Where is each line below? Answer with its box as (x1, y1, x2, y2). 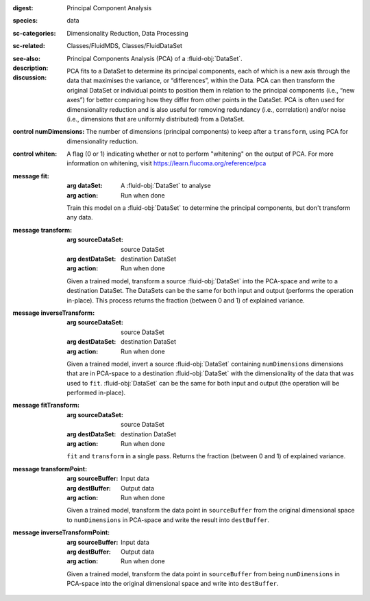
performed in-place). (66, 388, 126, 397)
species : (12, 16, 38, 25)
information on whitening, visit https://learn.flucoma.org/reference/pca (66, 159, 267, 167)
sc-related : (12, 42, 46, 50)
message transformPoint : (12, 464, 88, 473)
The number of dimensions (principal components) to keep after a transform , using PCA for (86, 128, 349, 136)
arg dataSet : (66, 182, 103, 190)
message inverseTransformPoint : (12, 528, 110, 537)
